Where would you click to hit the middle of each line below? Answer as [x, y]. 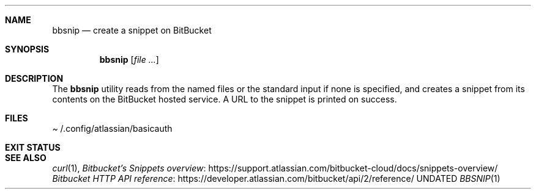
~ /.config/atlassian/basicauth [112, 128]
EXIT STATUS [33, 147]
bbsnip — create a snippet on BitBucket [132, 30]
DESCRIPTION [34, 78]
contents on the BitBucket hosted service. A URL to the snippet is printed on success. [225, 99]
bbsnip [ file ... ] [129, 59]
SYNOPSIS [27, 49]
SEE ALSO [26, 158]
